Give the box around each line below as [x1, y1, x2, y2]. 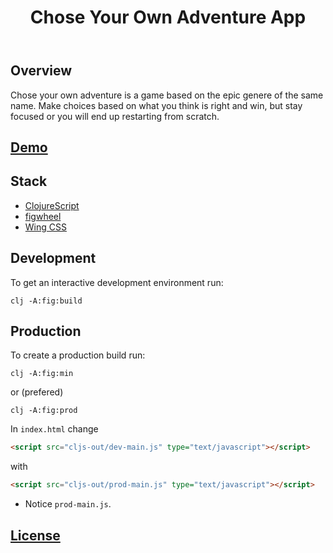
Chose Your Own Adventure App [29, 6, 307, 29]
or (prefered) [10, 386, 64, 398]
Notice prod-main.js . [24, 498, 112, 510]
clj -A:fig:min [10, 369, 74, 379]
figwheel [24, 210, 62, 222]
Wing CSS [24, 221, 67, 233]
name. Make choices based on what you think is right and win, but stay [10, 99, 303, 111]
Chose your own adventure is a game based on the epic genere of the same [10, 89, 324, 101]
